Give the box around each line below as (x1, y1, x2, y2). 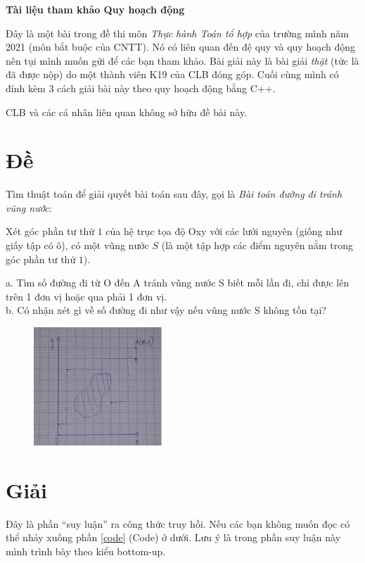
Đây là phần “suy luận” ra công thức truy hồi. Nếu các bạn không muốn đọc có (6, 516, 350, 531)
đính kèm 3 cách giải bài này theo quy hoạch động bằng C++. (6, 80, 276, 95)
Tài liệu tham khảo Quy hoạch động (6, 2, 185, 16)
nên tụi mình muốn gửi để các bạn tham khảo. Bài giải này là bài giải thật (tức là (6, 53, 359, 68)
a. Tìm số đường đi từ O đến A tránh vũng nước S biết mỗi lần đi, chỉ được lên (6, 275, 350, 290)
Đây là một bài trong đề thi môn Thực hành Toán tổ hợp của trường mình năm (6, 25, 349, 40)
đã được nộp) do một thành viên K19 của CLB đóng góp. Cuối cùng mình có (6, 67, 339, 82)
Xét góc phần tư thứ (6, 224, 95, 239)
